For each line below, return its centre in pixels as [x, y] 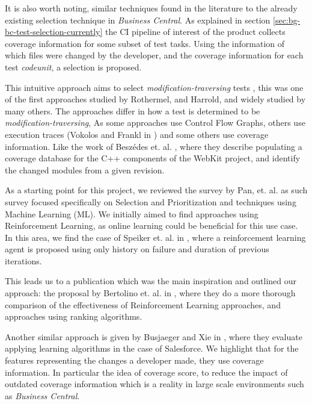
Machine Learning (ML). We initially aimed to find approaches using [132, 213]
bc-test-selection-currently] [54, 32]
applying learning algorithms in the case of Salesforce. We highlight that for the [152, 348]
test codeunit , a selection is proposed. [73, 67]
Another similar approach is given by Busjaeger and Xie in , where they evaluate [154, 336]
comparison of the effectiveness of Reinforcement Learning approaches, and [143, 304]
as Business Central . [42, 395]
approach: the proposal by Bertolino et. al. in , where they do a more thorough [150, 293]
